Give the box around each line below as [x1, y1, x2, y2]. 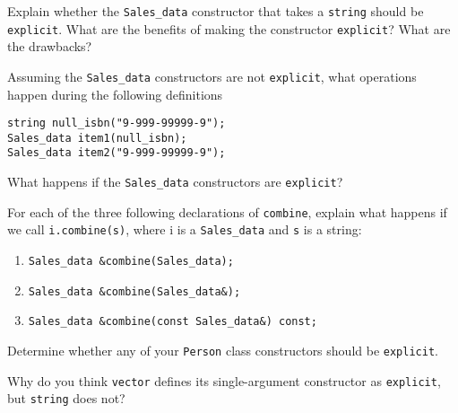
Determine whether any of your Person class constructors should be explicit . [7, 341, 438, 360]
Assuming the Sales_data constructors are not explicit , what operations [7, 66, 417, 85]
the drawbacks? [7, 37, 92, 56]
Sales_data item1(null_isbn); [7, 131, 187, 145]
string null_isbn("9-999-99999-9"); [7, 117, 226, 130]
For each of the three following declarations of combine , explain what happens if [7, 202, 447, 221]
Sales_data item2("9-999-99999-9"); [7, 146, 226, 160]
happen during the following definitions [7, 84, 223, 103]
